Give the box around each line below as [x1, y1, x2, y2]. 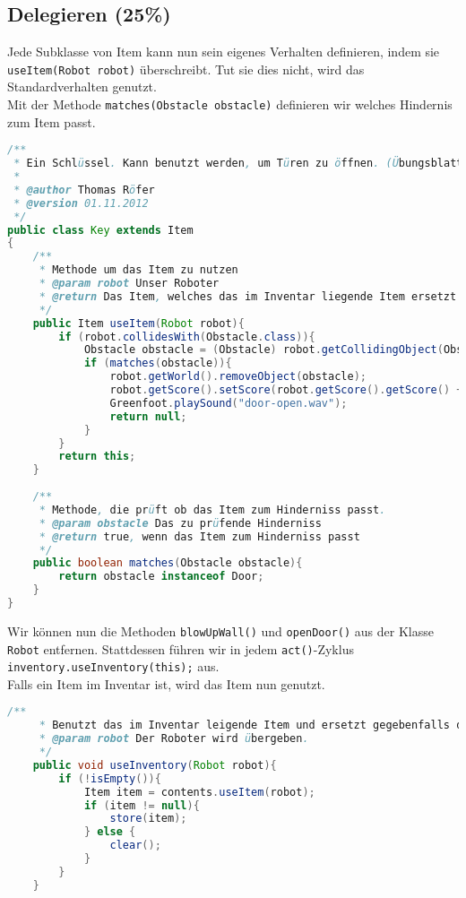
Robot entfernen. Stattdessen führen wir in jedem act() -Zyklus [7, 639, 354, 658]
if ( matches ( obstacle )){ [83, 357, 232, 370]
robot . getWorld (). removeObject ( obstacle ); [109, 370, 367, 384]
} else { [83, 825, 136, 839]
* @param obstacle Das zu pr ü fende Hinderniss [39, 516, 322, 530]
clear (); [109, 839, 161, 852]
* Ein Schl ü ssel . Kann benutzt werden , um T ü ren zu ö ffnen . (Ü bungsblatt [13, 157, 463, 170]
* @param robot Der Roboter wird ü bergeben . [39, 732, 309, 746]
